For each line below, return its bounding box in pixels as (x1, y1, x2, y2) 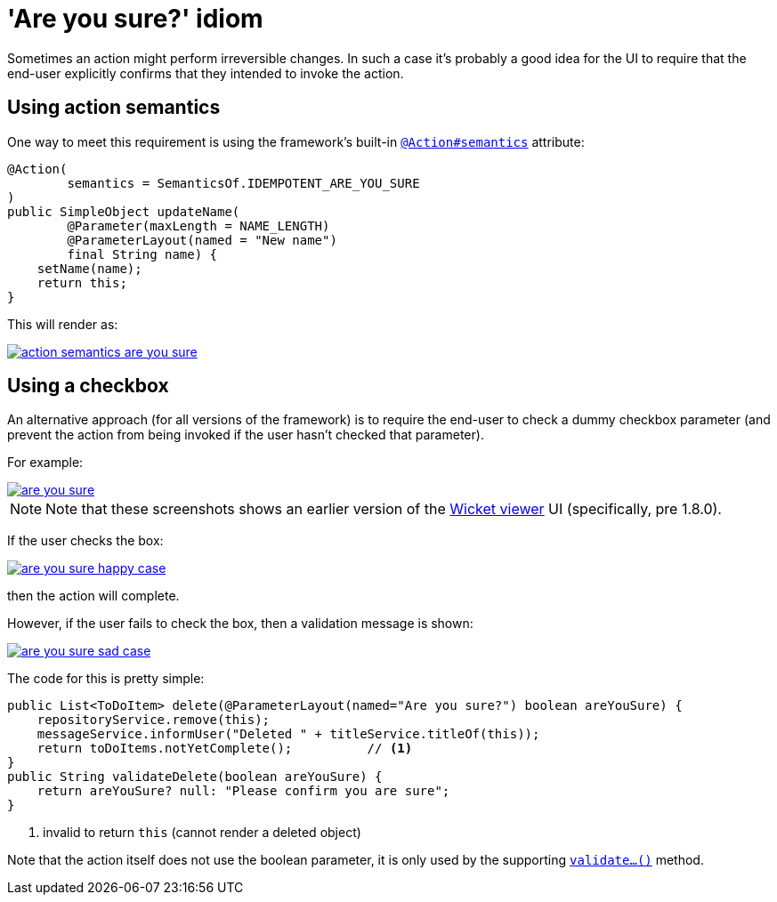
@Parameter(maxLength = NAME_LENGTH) (67, 218, 330, 233)
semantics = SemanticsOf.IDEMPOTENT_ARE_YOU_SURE (67, 175, 420, 190)
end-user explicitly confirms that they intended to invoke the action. (7, 65, 404, 81)
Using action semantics (7, 96, 221, 119)
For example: (7, 455, 84, 471)
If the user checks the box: (7, 533, 164, 549)
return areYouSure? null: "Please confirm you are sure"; (36, 784, 450, 799)
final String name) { (67, 246, 218, 262)
